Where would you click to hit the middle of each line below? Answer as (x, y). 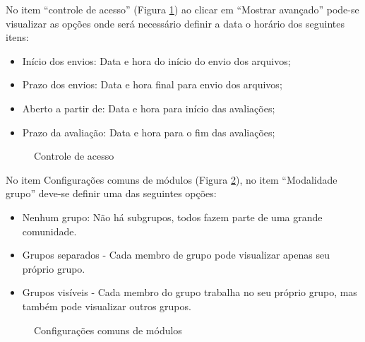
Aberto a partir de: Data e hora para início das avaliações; (149, 108)
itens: (17, 37)
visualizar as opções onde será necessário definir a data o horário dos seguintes (175, 23)
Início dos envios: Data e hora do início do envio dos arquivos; (156, 60)
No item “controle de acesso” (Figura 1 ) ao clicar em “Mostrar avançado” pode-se (182, 9)
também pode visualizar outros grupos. (107, 306)
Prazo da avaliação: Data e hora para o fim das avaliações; (149, 132)
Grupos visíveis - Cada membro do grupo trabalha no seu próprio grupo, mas (190, 292)
